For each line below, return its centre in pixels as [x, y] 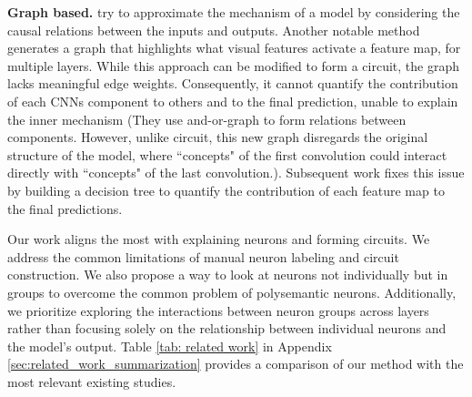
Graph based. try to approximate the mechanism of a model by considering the [234, 12]
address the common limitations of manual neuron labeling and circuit [203, 256]
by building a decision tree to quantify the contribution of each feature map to [226, 190]
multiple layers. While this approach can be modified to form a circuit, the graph [233, 65]
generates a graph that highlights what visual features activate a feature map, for [234, 48]
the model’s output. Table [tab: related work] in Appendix [170, 346]
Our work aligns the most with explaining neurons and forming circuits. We [219, 239]
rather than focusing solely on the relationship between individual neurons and [227, 328]
